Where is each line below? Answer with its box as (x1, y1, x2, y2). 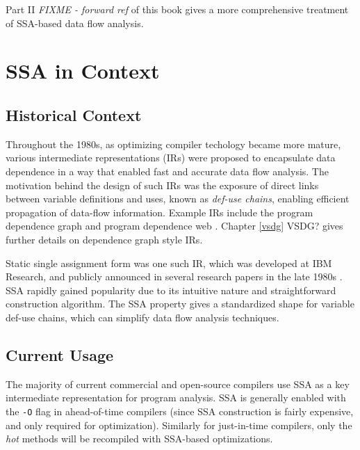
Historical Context (6, 104, 142, 125)
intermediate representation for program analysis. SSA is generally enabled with (6, 390, 346, 405)
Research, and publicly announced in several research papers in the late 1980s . (6, 269, 343, 284)
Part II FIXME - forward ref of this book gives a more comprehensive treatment (6, 2, 349, 16)
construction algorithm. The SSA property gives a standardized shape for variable (6, 296, 354, 311)
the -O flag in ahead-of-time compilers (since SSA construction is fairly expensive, (6, 403, 354, 418)
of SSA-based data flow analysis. (6, 15, 144, 30)
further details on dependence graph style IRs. (6, 232, 203, 246)
